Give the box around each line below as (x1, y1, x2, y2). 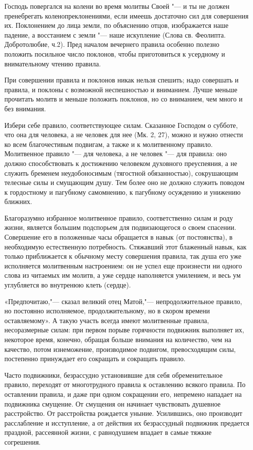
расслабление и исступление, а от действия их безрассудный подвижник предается (4, 417, 250, 428)
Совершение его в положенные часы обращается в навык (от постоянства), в (4, 232, 233, 242)
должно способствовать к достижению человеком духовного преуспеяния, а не (4, 158, 237, 168)
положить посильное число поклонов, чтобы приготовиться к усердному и (4, 48, 225, 59)
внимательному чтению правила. (4, 58, 101, 68)
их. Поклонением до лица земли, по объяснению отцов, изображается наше (4, 20, 229, 30)
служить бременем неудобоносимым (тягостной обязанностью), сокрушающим (4, 167, 238, 178)
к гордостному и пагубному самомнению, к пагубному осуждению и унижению (4, 186, 241, 197)
